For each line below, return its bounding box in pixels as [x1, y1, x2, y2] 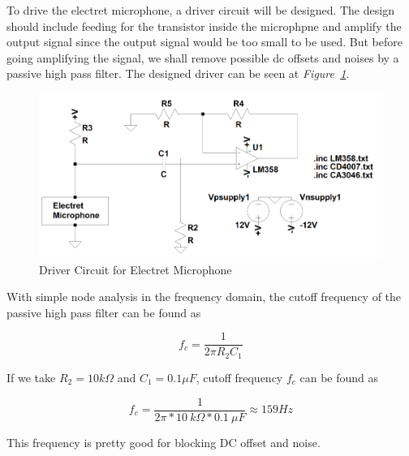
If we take [6, 368, 56, 385]
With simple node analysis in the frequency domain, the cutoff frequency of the [6, 288, 402, 305]
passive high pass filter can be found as [6, 303, 201, 320]
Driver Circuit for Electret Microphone [39, 260, 232, 277]
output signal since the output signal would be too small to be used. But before [6, 33, 403, 50]
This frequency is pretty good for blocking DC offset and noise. [6, 433, 321, 450]
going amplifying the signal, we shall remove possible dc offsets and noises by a [6, 49, 399, 66]
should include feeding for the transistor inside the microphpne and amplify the [6, 17, 402, 34]
